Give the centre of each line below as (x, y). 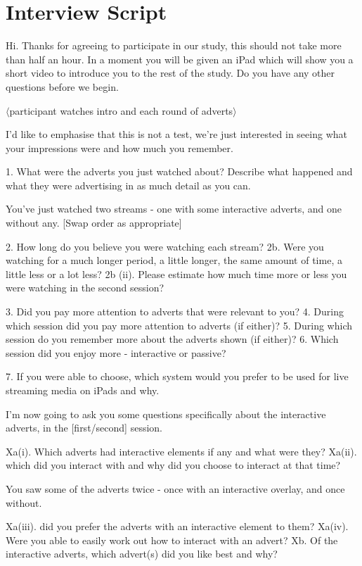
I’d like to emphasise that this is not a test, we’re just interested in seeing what (176, 134)
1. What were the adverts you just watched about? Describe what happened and (179, 171)
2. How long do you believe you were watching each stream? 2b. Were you (165, 246)
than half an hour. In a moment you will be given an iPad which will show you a (180, 59)
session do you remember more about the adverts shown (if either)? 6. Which (172, 339)
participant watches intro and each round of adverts (121, 110)
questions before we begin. (62, 86)
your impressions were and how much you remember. (119, 147)
